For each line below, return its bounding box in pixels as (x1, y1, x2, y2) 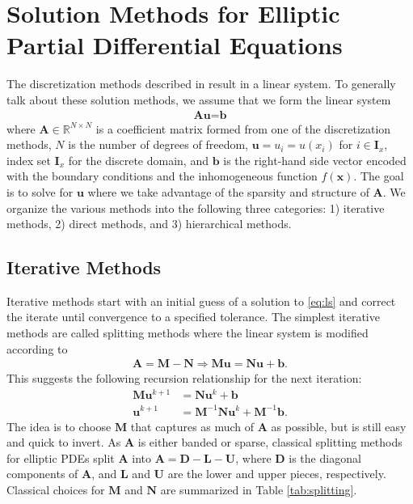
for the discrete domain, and (68, 151, 209, 168)
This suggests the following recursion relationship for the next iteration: (6, 370, 362, 387)
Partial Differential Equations (6, 28, 343, 61)
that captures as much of (130, 417, 255, 434)
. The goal (353, 167, 404, 184)
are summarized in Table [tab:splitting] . (160, 481, 357, 498)
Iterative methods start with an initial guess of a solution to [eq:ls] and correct (6, 292, 396, 309)
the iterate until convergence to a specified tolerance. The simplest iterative (6, 308, 380, 325)
